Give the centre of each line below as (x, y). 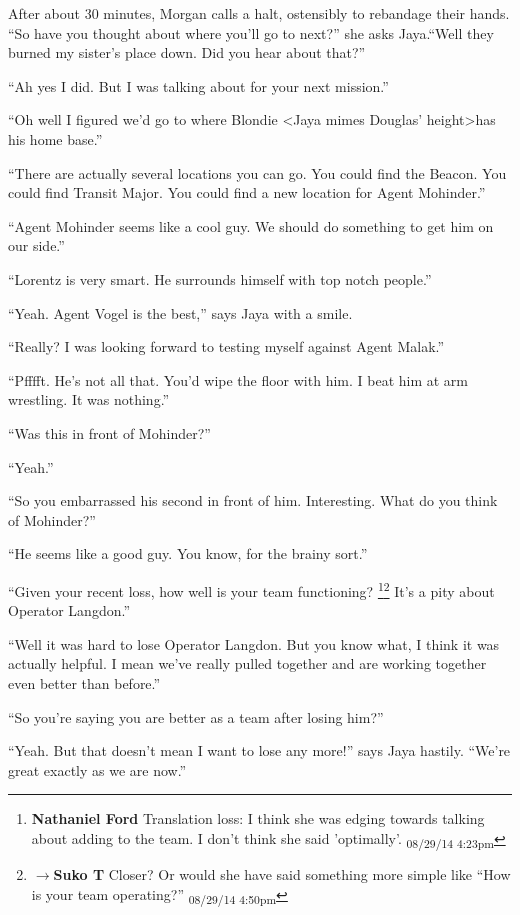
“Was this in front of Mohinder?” (109, 432)
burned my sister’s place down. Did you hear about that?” (187, 52)
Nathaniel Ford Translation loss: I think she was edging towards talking (258, 818)
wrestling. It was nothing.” (89, 399)
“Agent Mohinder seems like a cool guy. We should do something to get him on (251, 225)
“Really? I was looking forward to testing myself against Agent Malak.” (226, 346)
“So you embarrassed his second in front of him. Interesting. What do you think (253, 500)
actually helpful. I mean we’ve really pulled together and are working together (247, 663)
